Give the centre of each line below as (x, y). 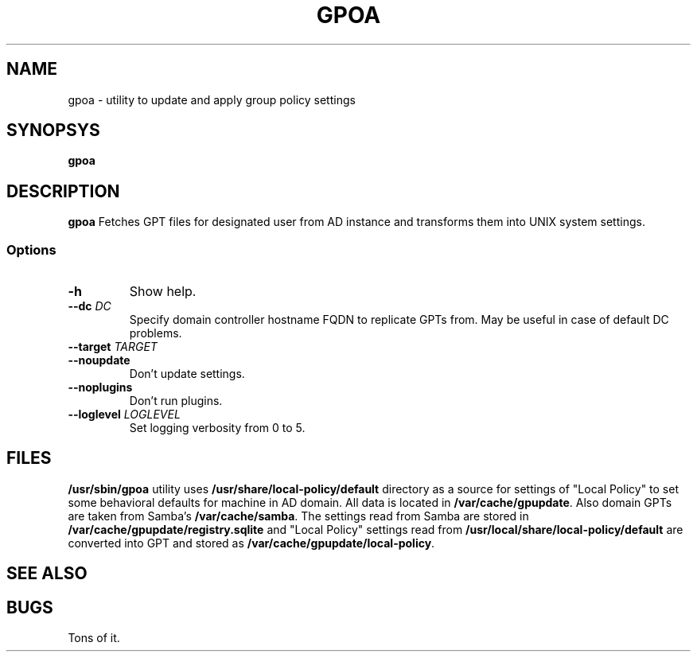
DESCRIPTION (63, 191)
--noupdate (99, 360)
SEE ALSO (47, 574)
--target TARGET (113, 347)
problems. (156, 333)
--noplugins (100, 387)
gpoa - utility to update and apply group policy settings (212, 99)
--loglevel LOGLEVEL (124, 415)
